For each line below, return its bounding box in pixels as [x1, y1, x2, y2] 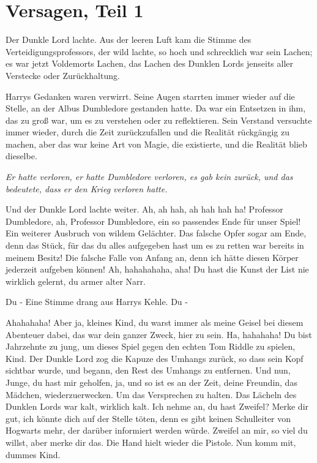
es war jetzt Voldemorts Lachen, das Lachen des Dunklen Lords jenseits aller [6, 57, 294, 70]
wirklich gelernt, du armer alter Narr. [6, 274, 146, 287]
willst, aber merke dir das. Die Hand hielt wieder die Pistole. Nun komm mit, [6, 435, 296, 448]
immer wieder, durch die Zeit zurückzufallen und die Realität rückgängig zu [6, 126, 289, 138]
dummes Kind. [6, 448, 61, 461]
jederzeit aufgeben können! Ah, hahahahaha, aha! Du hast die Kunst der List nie [6, 263, 309, 276]
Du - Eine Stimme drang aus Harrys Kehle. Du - [6, 295, 188, 308]
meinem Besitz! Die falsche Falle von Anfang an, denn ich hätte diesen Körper [6, 250, 299, 263]
